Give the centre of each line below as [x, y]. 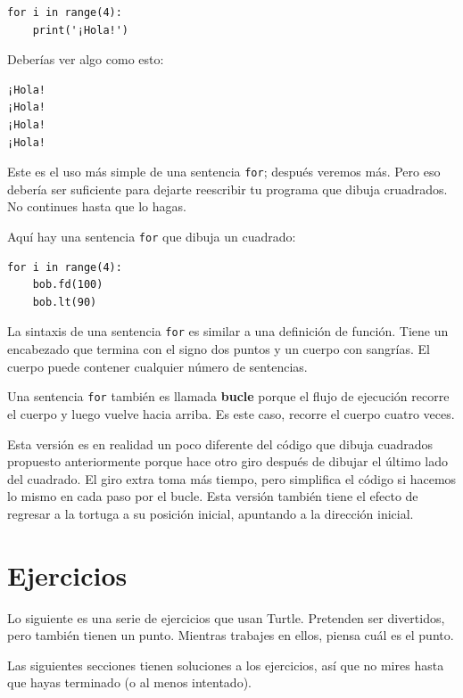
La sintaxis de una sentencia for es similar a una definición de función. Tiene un [228, 331]
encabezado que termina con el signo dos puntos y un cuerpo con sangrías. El [219, 349]
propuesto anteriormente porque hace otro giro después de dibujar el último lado [228, 461]
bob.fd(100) [68, 285]
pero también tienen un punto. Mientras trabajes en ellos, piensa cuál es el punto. [231, 635]
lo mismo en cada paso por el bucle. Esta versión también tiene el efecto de [213, 496]
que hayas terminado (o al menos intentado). [129, 682]
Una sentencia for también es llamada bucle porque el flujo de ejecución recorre [228, 396]
